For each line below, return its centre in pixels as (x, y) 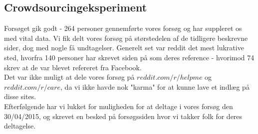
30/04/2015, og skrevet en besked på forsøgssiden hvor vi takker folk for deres (123, 116)
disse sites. (20, 96)
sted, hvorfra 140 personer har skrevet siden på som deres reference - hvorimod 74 (129, 57)
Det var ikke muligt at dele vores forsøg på (69, 77)
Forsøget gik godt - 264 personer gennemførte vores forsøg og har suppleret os (123, 28)
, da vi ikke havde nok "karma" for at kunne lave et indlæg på (155, 86)
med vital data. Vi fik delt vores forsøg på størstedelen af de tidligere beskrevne (126, 38)
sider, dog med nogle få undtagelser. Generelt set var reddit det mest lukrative (124, 48)
